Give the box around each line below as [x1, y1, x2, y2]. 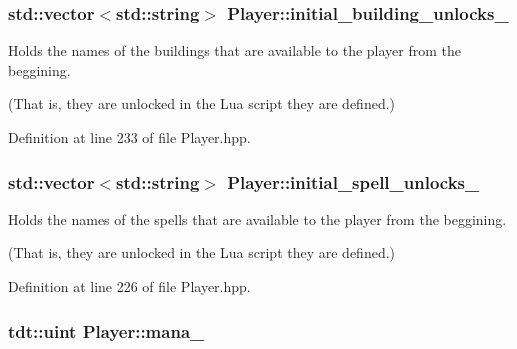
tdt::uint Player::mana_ [8, 318, 205, 343]
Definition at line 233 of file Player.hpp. [8, 127, 251, 147]
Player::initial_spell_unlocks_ [227, 169, 480, 194]
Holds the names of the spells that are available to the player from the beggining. [8, 208, 507, 229]
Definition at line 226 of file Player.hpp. [8, 276, 251, 296]
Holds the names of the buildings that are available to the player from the [8, 40, 462, 61]
